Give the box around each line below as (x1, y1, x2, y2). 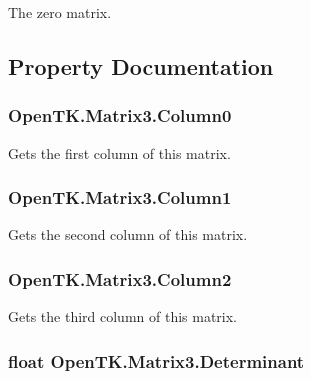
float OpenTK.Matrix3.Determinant (8, 348, 305, 373)
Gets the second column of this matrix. (8, 224, 248, 245)
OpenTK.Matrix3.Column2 (8, 266, 232, 291)
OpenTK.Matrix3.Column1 (8, 185, 232, 210)
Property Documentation (8, 50, 274, 81)
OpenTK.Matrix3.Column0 (8, 103, 232, 128)
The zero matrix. (8, 2, 112, 22)
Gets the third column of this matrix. (8, 306, 238, 327)
